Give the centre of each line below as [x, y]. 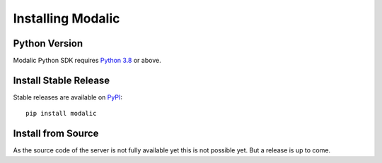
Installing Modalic [66, 18]
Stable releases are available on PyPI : [68, 97]
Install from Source [56, 134]
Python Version [48, 43]
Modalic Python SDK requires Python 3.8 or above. [87, 61]
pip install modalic [61, 114]
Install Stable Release [62, 80]
